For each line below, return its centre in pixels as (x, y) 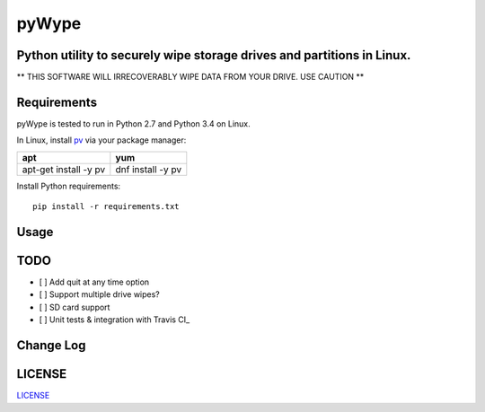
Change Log (51, 346)
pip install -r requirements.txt (106, 207)
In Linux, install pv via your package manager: (101, 140)
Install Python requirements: (69, 186)
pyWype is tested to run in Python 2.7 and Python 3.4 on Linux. (133, 123)
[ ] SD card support (75, 307)
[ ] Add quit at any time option (94, 282)
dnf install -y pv (149, 169)
